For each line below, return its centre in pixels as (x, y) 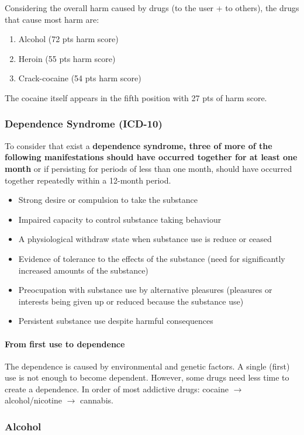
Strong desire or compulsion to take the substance (108, 200)
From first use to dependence (65, 343)
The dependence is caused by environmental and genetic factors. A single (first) (147, 366)
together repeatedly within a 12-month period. (88, 180)
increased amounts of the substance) (83, 270)
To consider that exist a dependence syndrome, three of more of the (139, 145)
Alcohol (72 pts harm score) (68, 39)
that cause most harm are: (52, 19)
